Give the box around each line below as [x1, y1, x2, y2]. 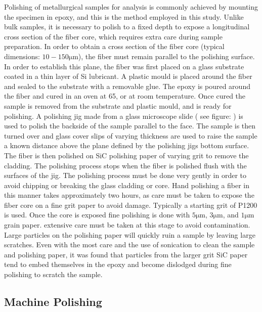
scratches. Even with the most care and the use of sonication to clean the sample [4, 239, 255, 250]
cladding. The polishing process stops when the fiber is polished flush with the [4, 160, 247, 170]
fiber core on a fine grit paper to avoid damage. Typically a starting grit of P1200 [4, 199, 257, 210]
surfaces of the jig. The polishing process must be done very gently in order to [4, 170, 246, 181]
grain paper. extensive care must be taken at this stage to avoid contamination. [4, 219, 250, 230]
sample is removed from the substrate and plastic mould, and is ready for [4, 100, 232, 111]
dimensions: [4, 51, 40, 61]
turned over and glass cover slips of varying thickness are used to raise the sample [4, 130, 257, 141]
